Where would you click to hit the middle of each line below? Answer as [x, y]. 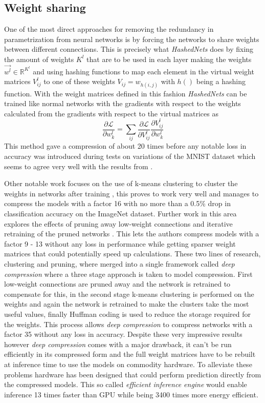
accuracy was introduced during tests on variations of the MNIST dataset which [130, 156]
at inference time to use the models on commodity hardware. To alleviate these [128, 364]
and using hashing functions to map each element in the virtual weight [143, 71]
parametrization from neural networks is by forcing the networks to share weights [132, 39]
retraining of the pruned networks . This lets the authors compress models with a [132, 234]
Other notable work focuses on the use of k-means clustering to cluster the [121, 183]
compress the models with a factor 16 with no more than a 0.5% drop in [117, 203]
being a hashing [221, 81]
